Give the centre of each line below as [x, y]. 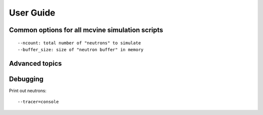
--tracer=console [38, 102]
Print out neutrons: [28, 91]
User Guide [32, 13]
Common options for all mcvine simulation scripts [86, 30]
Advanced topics [35, 63]
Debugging [26, 79]
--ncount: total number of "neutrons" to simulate [79, 43]
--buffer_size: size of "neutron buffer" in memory [81, 49]
